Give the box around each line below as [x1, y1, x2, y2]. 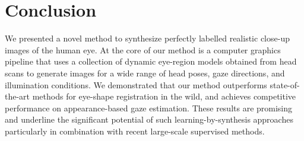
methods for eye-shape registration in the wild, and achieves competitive [32, 90, 296, 102]
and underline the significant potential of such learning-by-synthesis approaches [5, 113, 293, 126]
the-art [5, 90, 30, 102]
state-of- [270, 78, 300, 91]
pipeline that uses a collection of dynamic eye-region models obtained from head [5, 55, 297, 68]
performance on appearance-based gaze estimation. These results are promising [5, 101, 293, 114]
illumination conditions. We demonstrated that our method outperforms [5, 78, 267, 91]
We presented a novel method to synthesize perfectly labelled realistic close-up [5, 32, 290, 44]
